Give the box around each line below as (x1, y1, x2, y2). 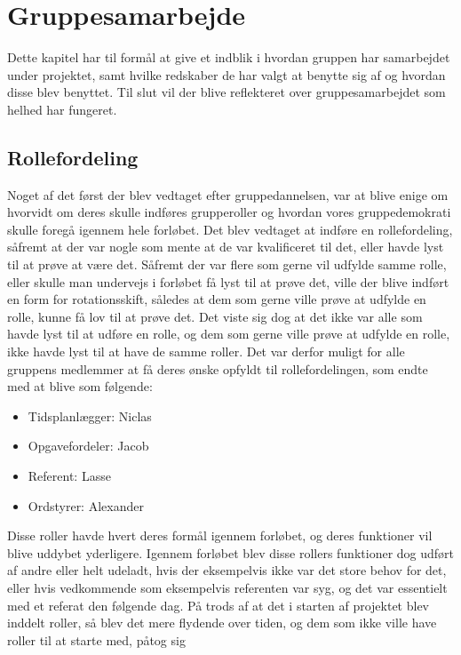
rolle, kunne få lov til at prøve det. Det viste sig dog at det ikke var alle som (7, 307, 423, 325)
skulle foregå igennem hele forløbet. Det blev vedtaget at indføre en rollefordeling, (7, 220, 453, 238)
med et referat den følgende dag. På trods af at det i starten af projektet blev (7, 595, 429, 614)
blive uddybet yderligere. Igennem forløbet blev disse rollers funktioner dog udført (7, 543, 455, 562)
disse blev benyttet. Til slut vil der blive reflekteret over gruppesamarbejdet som (7, 83, 446, 101)
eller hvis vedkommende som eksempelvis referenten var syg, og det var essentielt (7, 578, 448, 596)
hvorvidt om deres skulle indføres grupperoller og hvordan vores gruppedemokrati (7, 203, 451, 221)
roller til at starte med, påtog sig (7, 630, 186, 649)
